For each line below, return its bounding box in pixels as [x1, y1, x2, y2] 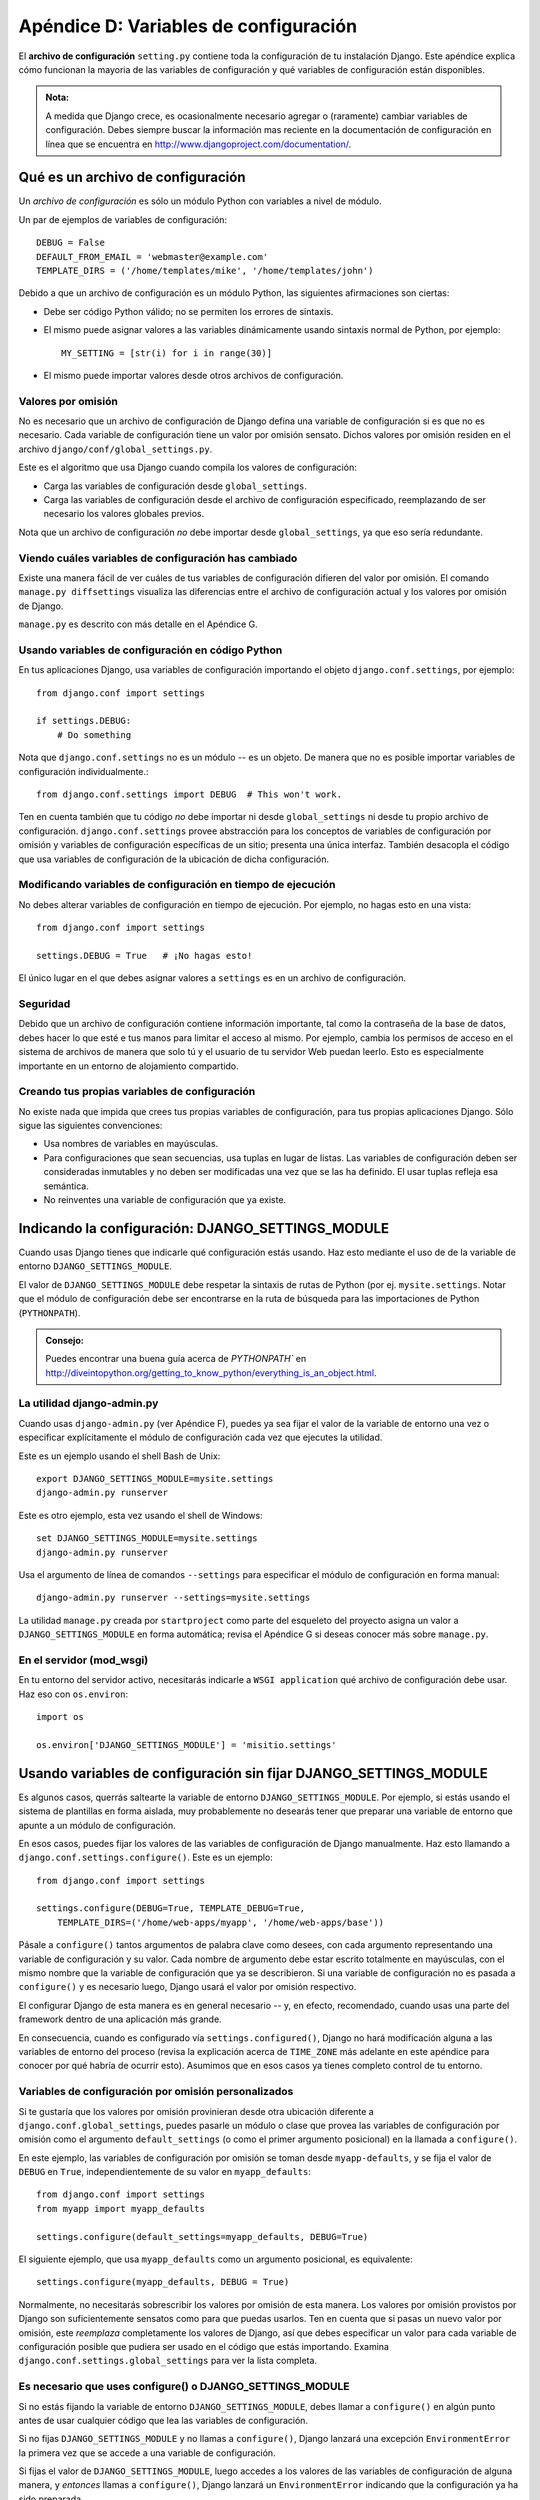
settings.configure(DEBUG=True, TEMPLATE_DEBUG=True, [36, 1903, 305, 1914]
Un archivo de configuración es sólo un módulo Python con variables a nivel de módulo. [18, 195, 382, 207]
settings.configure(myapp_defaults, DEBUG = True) [36, 2276, 290, 2288]
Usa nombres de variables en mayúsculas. [43, 1138, 219, 1150]
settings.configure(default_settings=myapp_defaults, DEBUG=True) [36, 2231, 369, 2242]
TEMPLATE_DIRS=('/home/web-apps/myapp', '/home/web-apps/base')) [56, 1916, 385, 1928]
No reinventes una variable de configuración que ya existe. [43, 1194, 287, 1206]
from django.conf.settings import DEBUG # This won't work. [36, 788, 342, 800]
